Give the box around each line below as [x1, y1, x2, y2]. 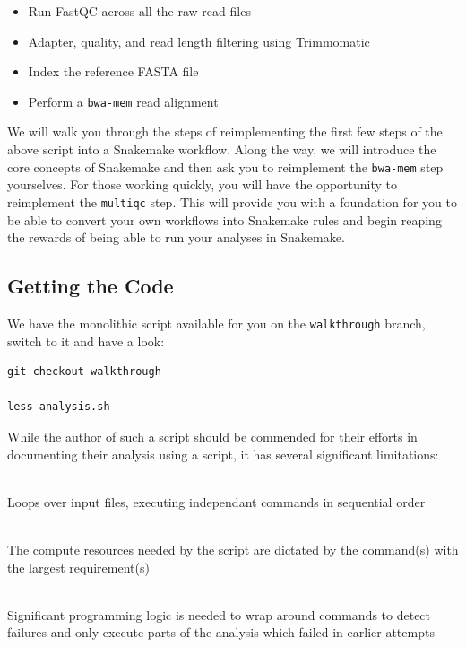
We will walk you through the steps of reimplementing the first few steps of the [7, 122, 443, 141]
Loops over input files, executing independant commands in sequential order [7, 492, 426, 511]
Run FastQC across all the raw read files [28, 2, 251, 20]
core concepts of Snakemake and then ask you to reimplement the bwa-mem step [7, 157, 444, 176]
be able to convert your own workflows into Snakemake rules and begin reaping [7, 210, 442, 229]
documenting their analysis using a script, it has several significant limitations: [7, 444, 439, 463]
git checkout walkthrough [7, 365, 161, 379]
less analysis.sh [7, 400, 110, 414]
